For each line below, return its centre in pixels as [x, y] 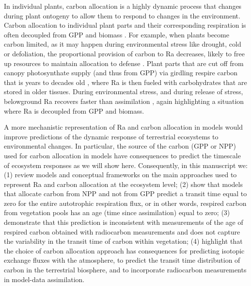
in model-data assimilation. [44, 279]
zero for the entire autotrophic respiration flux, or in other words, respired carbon [125, 203]
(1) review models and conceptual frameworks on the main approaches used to [120, 175]
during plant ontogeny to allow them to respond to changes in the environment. [122, 15]
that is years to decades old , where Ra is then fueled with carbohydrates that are [125, 82]
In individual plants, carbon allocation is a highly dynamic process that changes [123, 6]
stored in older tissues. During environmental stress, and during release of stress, [124, 92]
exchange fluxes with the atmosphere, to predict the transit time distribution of [122, 260]
